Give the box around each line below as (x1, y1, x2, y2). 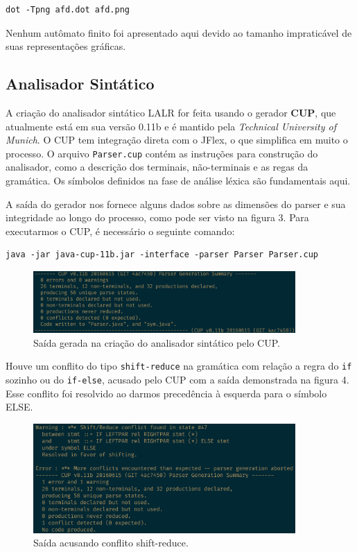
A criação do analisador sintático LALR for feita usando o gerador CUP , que (6, 105, 336, 119)
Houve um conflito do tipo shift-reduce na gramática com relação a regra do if (6, 359, 352, 373)
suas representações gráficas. (6, 39, 126, 53)
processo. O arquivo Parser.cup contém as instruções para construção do (6, 146, 318, 160)
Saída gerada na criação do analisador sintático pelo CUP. (33, 335, 280, 350)
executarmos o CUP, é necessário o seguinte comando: (6, 223, 235, 238)
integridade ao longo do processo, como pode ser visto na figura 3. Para (6, 210, 309, 225)
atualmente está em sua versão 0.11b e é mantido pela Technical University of (6, 119, 337, 133)
